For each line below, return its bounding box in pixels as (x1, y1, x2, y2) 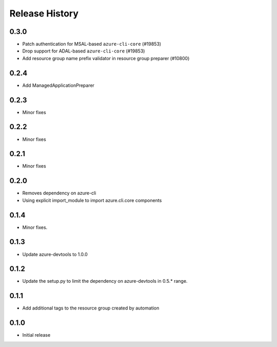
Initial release (22, 332, 51, 338)
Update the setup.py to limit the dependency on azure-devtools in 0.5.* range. (22, 278, 188, 284)
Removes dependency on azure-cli (22, 190, 96, 196)
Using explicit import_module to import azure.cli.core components (22, 197, 162, 203)
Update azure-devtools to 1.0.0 (22, 251, 88, 257)
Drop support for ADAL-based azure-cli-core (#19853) (22, 48, 145, 54)
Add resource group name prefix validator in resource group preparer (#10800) (22, 55, 190, 61)
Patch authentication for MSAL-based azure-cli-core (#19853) (22, 41, 162, 47)
